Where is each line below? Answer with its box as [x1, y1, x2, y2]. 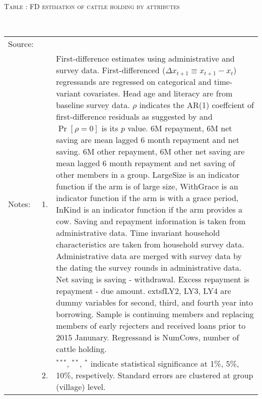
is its [101, 122, 118, 134]
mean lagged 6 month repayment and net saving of [56, 157, 235, 169]
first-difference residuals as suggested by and [56, 111, 213, 123]
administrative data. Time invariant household [56, 227, 220, 239]
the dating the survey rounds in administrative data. [56, 262, 242, 274]
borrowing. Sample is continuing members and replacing [56, 308, 254, 320]
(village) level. [56, 381, 106, 393]
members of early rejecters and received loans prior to [56, 320, 246, 332]
